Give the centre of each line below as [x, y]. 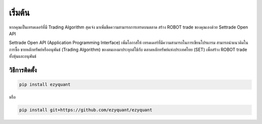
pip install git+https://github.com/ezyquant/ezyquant [86, 110]
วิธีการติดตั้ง [23, 70]
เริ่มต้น [19, 13]
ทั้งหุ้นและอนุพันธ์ [23, 56]
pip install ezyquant [45, 85]
